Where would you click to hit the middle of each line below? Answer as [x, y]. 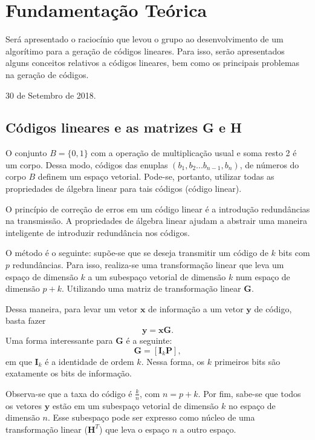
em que [19, 361]
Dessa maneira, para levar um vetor [72, 308]
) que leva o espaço [134, 429]
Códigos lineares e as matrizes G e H [124, 127]
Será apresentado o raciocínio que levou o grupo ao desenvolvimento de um [145, 39]
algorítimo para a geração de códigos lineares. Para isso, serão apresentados [145, 51]
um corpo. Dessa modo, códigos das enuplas [87, 164]
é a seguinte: [149, 340]
